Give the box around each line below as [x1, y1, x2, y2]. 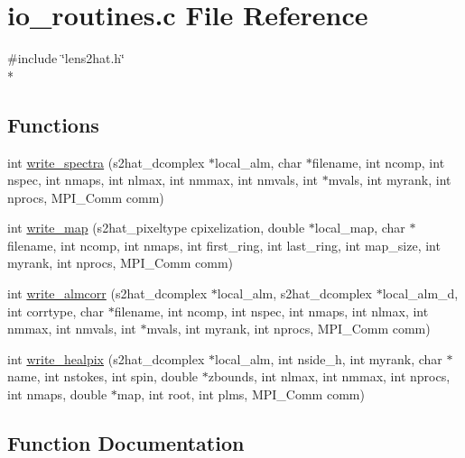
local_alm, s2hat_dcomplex [217, 284, 372, 303]
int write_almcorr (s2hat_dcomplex [7, 284, 208, 303]
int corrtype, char [7, 301, 105, 320]
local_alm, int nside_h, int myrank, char [215, 349, 442, 368]
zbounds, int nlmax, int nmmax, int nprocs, [208, 367, 451, 386]
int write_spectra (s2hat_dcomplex [7, 152, 205, 171]
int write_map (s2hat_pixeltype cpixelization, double [7, 218, 305, 237]
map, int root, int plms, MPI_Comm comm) [116, 385, 365, 404]
